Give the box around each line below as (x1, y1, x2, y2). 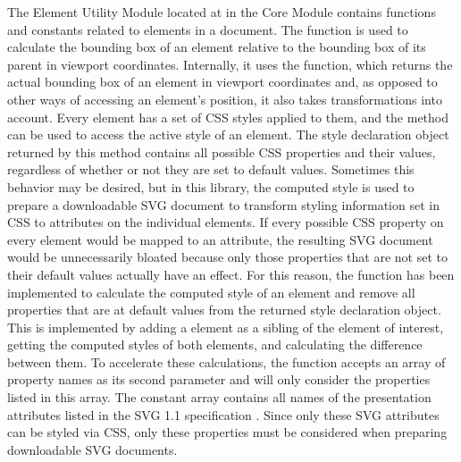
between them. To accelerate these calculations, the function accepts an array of (7, 352, 446, 371)
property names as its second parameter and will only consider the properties (7, 370, 431, 389)
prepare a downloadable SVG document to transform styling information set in (7, 195, 440, 214)
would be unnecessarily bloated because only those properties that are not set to (7, 248, 448, 266)
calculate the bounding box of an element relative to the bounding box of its (7, 38, 426, 56)
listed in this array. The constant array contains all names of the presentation (7, 388, 432, 407)
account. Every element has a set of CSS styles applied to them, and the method (7, 107, 449, 126)
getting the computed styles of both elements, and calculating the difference (7, 335, 423, 354)
